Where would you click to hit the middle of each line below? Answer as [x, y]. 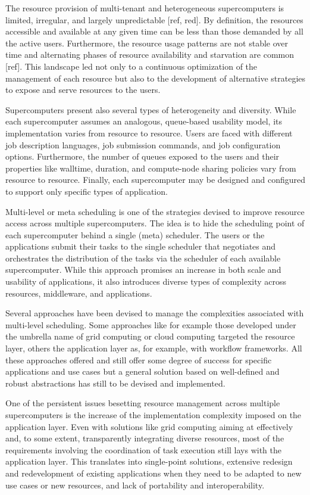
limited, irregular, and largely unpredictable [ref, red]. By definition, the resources [154, 19]
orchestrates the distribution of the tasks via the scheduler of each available [143, 258]
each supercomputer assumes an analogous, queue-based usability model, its [144, 121]
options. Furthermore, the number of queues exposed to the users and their [143, 156]
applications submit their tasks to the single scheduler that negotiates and [141, 246]
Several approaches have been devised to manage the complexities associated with [155, 313]
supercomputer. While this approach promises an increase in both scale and [143, 270]
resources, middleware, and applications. [79, 293]
